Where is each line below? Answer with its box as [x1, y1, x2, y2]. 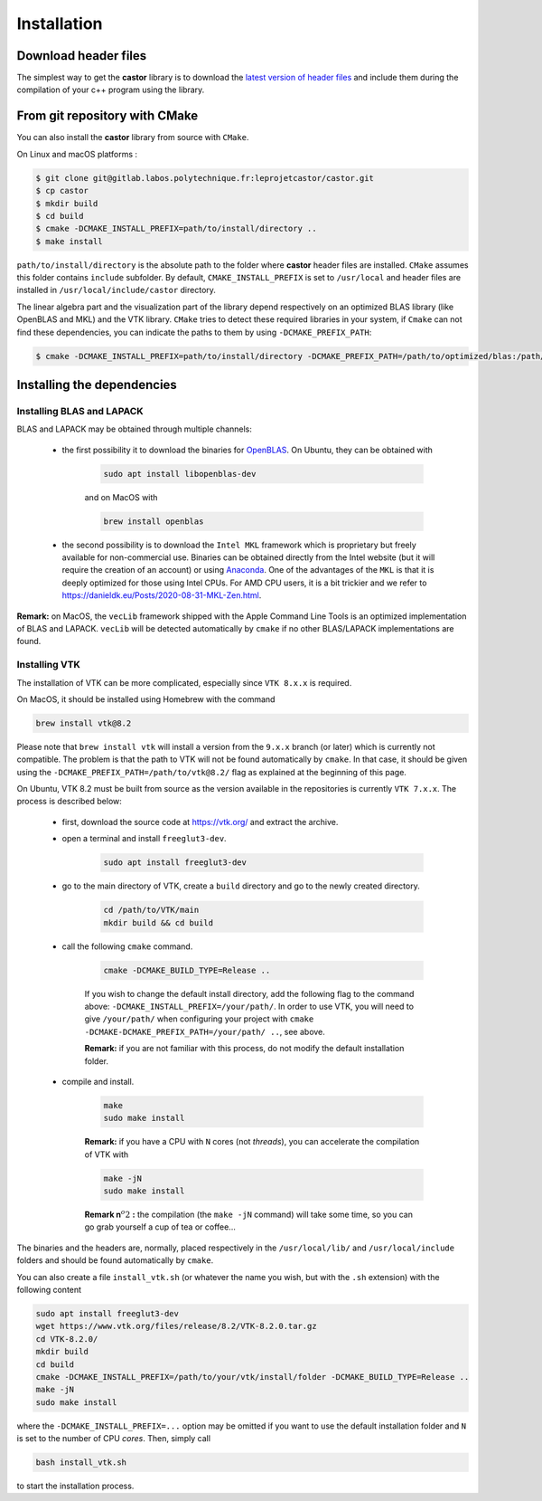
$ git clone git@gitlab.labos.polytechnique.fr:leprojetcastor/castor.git [35, 173, 375, 183]
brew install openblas [103, 516, 204, 527]
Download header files [16, 48, 147, 63]
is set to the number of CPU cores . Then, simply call [16, 1433, 211, 1444]
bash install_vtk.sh [35, 1458, 126, 1468]
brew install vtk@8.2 [35, 717, 132, 728]
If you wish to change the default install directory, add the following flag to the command [84, 988, 415, 999]
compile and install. [61, 1076, 135, 1087]
